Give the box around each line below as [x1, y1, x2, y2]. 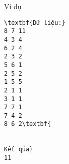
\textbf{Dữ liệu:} [4, 19, 65, 26]
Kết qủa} [4, 146, 33, 153]
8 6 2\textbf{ [4, 120, 51, 128]
